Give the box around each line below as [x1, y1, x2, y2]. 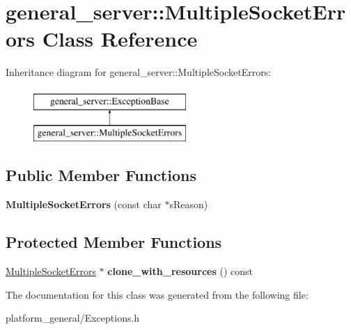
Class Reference [42, 24, 198, 53]
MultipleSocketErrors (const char [6, 197, 162, 212]
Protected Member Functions [6, 231, 222, 253]
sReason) [169, 197, 208, 212]
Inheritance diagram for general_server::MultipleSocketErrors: [6, 65, 272, 79]
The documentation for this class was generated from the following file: [6, 287, 309, 301]
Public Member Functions [6, 164, 196, 186]
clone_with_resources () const [107, 264, 253, 278]
